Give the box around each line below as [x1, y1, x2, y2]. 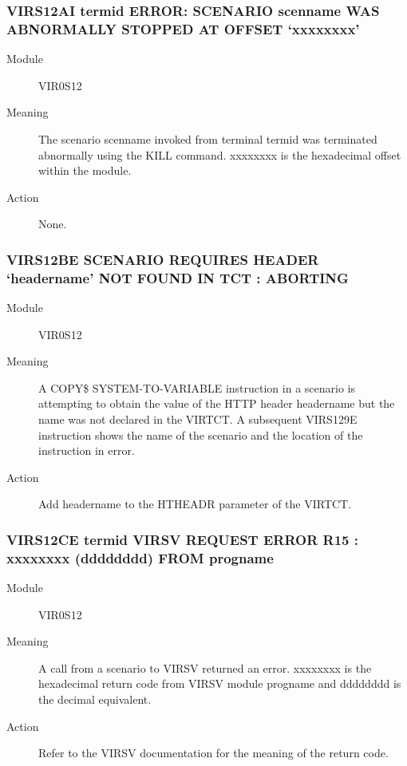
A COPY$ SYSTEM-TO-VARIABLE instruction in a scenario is [38, 379, 355, 396]
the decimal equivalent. [38, 691, 152, 708]
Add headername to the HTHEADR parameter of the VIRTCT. [38, 496, 352, 512]
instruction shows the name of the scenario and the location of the [38, 426, 363, 443]
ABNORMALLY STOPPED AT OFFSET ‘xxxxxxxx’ [6, 18, 360, 38]
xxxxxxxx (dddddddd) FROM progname [6, 547, 274, 567]
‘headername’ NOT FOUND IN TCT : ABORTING [6, 267, 349, 287]
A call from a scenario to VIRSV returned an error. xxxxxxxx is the [38, 659, 372, 676]
